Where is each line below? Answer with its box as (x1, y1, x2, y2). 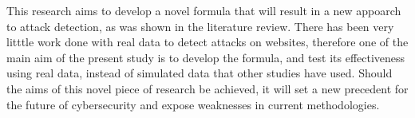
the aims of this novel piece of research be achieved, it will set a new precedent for (6, 80, 409, 96)
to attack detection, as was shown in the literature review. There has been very (6, 18, 394, 34)
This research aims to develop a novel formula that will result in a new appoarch (6, 2, 401, 18)
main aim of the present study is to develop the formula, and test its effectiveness (6, 49, 405, 65)
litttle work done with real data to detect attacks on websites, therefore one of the (6, 33, 409, 50)
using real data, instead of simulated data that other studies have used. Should (6, 65, 393, 81)
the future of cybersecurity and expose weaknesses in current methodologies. (6, 96, 380, 112)
